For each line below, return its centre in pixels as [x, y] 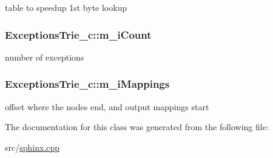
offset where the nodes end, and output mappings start [107, 106]
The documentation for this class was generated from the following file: [137, 127]
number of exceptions [45, 57]
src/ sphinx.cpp [32, 147]
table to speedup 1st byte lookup [66, 7]
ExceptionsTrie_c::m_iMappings [87, 84]
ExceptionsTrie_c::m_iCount [78, 34]
